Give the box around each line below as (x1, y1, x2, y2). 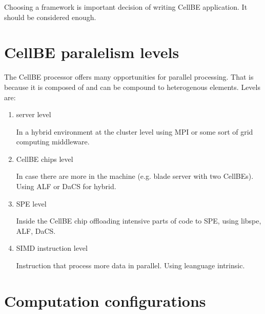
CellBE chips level (16, 153, 73, 164)
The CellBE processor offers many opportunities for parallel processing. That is (4, 71, 254, 82)
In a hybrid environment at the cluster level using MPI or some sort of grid (16, 126, 253, 137)
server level (16, 109, 51, 120)
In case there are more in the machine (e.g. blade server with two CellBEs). (16, 171, 254, 181)
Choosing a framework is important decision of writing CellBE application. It (4, 2, 248, 12)
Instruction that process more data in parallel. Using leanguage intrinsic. (16, 260, 245, 271)
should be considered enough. (4, 11, 96, 22)
